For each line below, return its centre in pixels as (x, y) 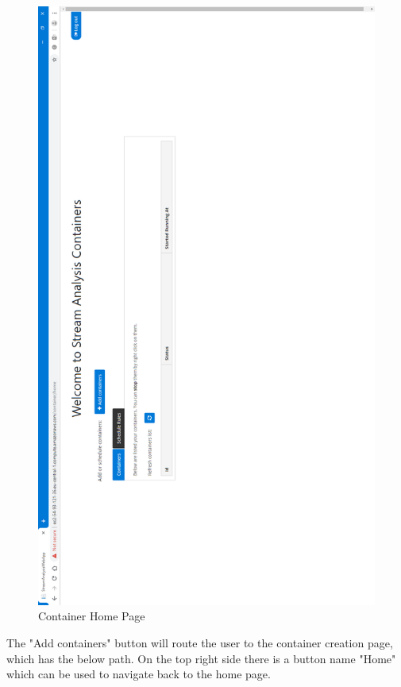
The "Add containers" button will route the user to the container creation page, (200, 642)
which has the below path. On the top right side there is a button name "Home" (201, 658)
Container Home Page (92, 616)
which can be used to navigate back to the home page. (139, 674)
